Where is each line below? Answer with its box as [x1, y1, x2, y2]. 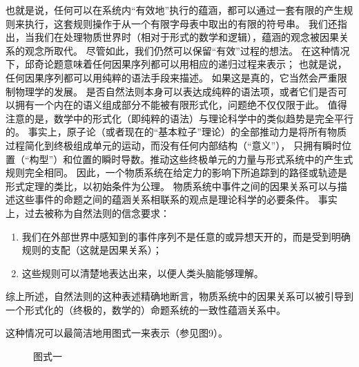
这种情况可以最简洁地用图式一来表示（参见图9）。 [6, 326, 228, 340]
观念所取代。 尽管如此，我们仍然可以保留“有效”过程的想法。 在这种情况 [24, 43, 350, 57]
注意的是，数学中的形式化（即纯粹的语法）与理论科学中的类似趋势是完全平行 [6, 111, 353, 125]
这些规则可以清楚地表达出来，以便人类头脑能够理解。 [21, 265, 264, 280]
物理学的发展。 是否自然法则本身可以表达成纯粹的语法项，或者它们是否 [14, 84, 338, 98]
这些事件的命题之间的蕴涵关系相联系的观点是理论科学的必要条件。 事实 [14, 192, 338, 207]
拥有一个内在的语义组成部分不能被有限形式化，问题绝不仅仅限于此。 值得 [14, 97, 347, 112]
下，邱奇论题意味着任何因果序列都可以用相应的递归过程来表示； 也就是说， [6, 57, 347, 71]
